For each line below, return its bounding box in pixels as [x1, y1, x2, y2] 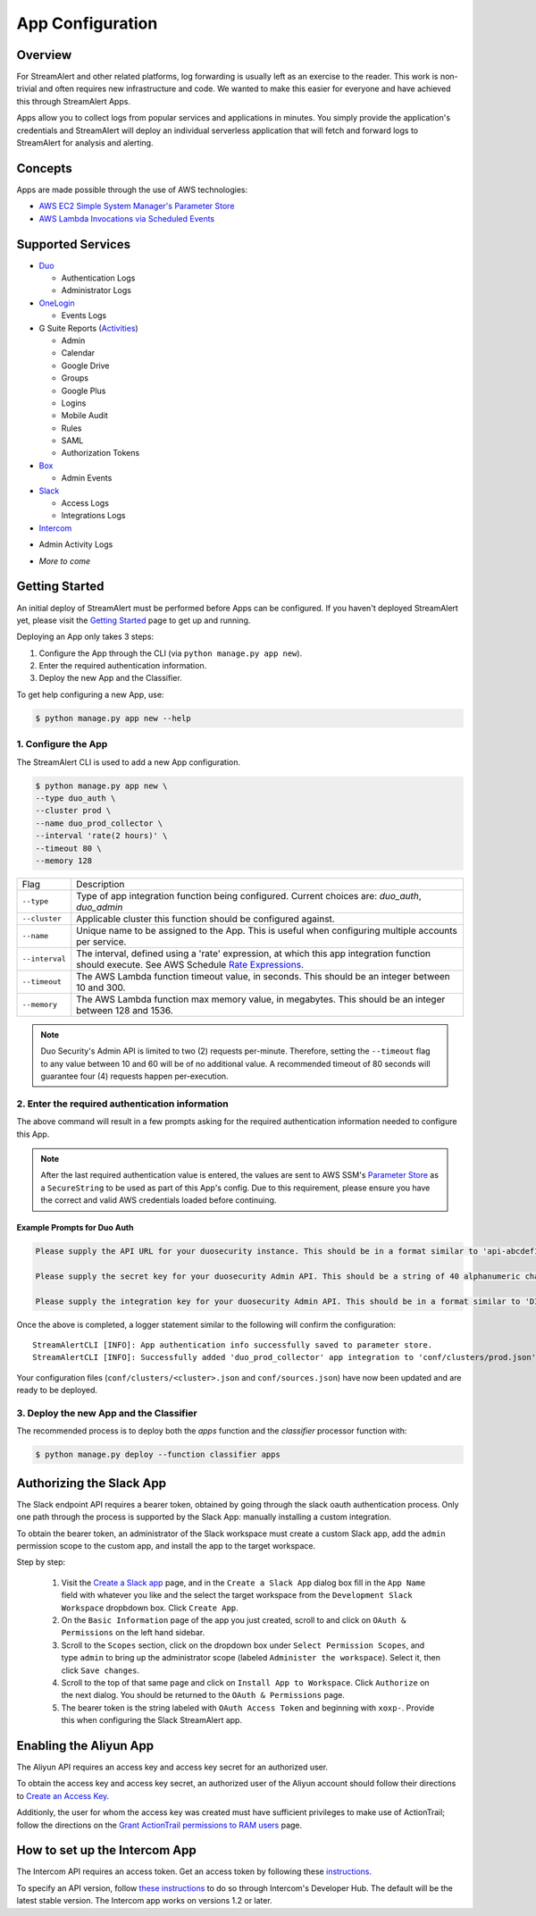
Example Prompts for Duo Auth [16, 1223, 134, 1233]
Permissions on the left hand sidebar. [61, 1627, 205, 1638]
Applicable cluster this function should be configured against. [76, 912, 335, 925]
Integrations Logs [61, 510, 126, 521]
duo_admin [76, 901, 123, 913]
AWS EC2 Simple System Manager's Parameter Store [38, 201, 235, 212]
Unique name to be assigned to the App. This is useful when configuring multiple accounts [76, 924, 457, 937]
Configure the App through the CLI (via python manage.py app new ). [38, 648, 303, 659]
